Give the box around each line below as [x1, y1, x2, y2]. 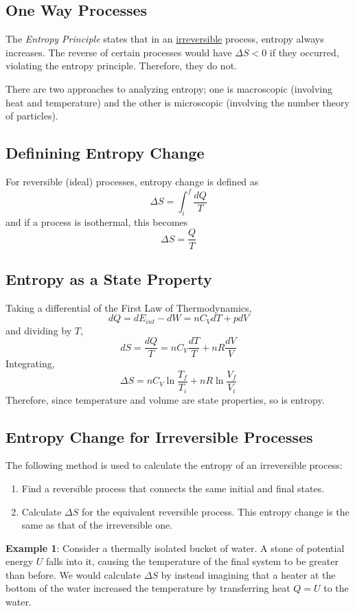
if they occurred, [269, 45, 339, 59]
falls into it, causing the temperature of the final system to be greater [45, 554, 339, 568]
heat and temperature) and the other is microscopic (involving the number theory [5, 95, 350, 109]
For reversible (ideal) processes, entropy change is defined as [5, 174, 259, 188]
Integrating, [5, 356, 55, 371]
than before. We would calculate [5, 567, 141, 581]
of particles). [5, 108, 58, 123]
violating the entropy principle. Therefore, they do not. [5, 58, 237, 73]
